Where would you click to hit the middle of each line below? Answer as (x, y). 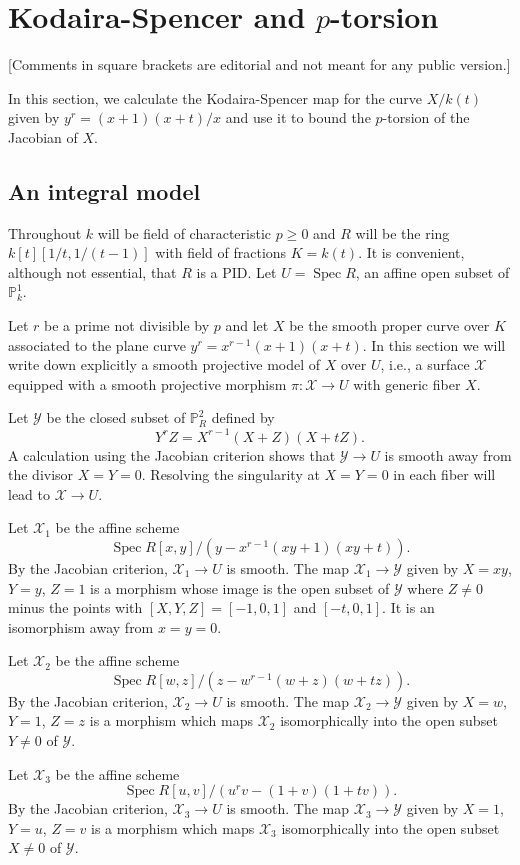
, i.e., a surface (425, 364)
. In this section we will (434, 344)
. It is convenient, (411, 252)
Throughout (45, 232)
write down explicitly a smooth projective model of (164, 364)
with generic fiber (407, 383)
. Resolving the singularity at (230, 474)
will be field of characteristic (184, 232)
